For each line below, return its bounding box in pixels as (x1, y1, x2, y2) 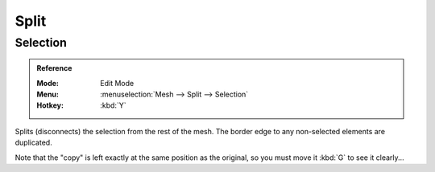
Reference (36, 63, 72, 73)
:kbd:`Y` (100, 100, 126, 110)
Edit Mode (100, 78, 135, 88)
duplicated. (14, 137, 52, 148)
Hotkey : (36, 100, 64, 110)
